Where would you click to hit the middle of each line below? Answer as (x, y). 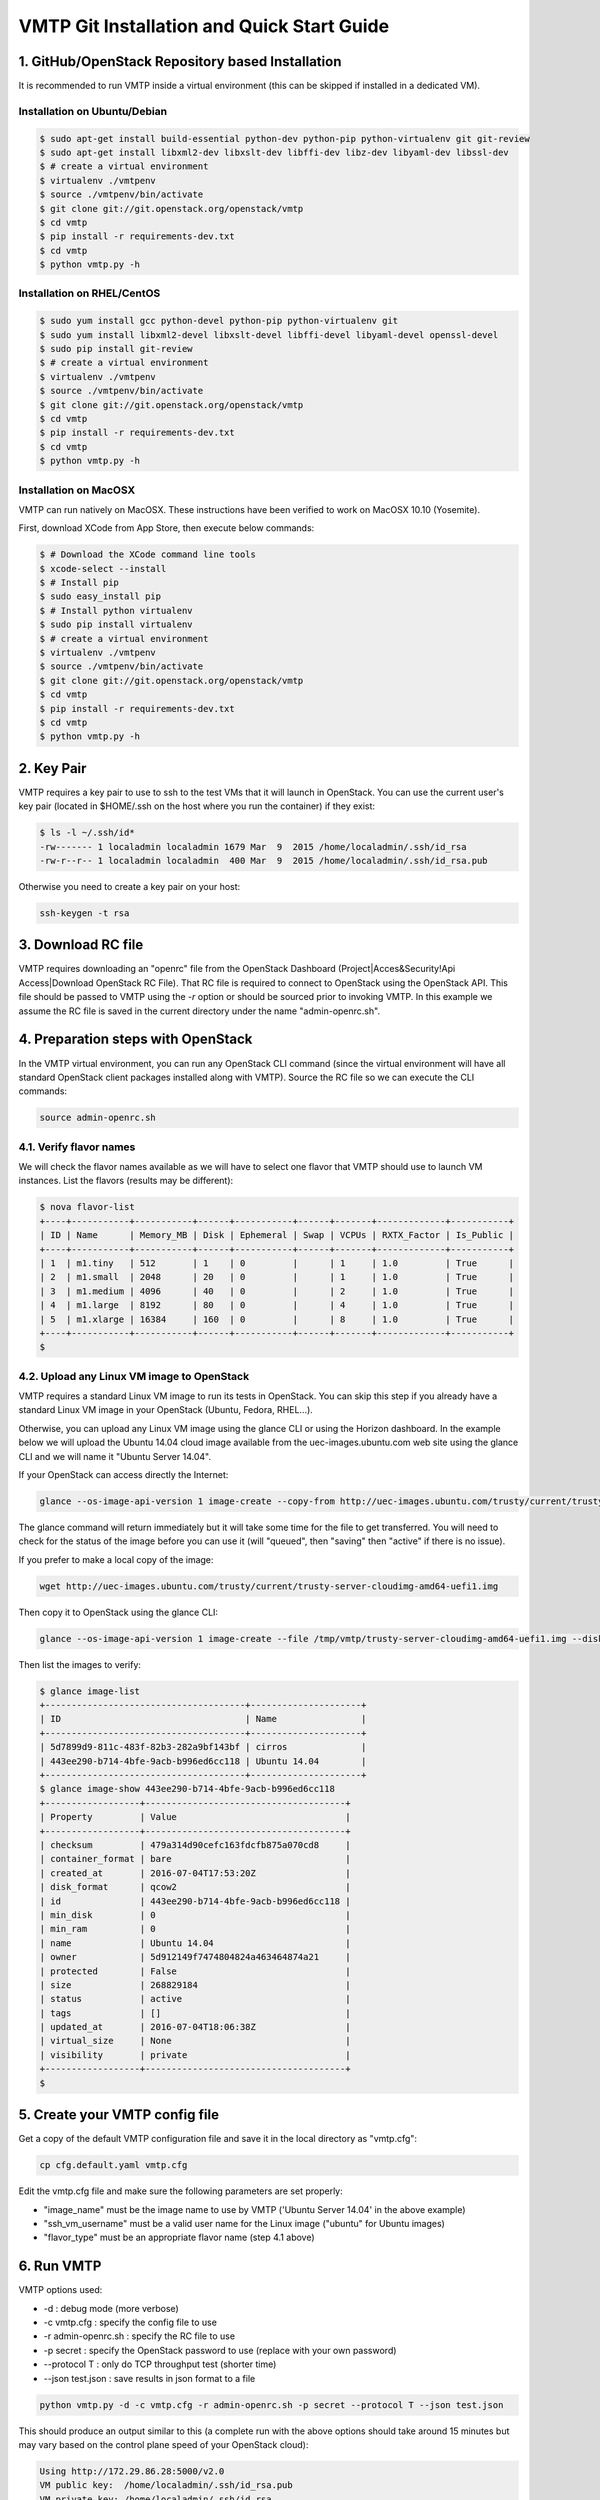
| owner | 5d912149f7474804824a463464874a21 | (195, 1957)
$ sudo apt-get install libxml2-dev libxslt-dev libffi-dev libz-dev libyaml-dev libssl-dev (274, 152)
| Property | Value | (195, 1817)
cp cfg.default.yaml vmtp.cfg (113, 2165)
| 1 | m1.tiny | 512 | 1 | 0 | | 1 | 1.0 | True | (277, 1263)
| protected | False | (195, 1971)
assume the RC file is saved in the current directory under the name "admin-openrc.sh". (199, 1011)
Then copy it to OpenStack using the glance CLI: (118, 1612)
